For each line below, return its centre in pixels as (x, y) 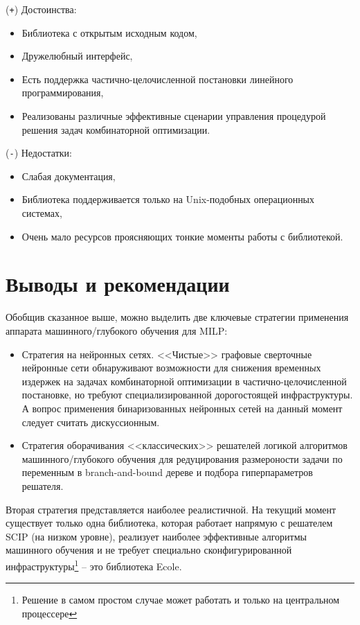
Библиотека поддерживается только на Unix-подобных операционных (168, 199)
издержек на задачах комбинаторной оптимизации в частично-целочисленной (184, 381)
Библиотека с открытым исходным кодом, (109, 32)
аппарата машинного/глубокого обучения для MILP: (117, 330)
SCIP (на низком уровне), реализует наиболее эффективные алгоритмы (156, 536)
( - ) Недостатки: (39, 153)
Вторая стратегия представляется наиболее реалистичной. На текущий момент (171, 509)
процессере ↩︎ (49, 613)
